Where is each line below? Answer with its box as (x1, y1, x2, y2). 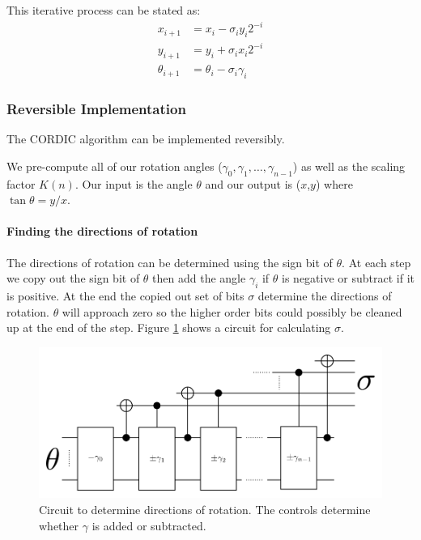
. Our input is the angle (74, 175, 193, 192)
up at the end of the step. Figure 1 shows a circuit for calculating (6, 319, 331, 336)
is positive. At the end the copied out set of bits (6, 287, 245, 304)
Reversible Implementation (6, 99, 186, 118)
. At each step (342, 253, 411, 270)
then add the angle (152, 270, 246, 287)
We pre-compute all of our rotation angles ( (6, 157, 223, 174)
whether (39, 517, 79, 534)
